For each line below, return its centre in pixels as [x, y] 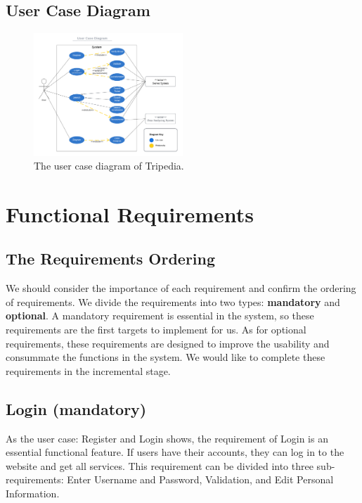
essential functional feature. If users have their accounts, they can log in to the [175, 452]
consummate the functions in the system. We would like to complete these [166, 357]
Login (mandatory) [76, 408]
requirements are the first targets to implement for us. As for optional [156, 330]
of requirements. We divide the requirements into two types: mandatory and [173, 301]
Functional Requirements [130, 214]
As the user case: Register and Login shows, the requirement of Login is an [167, 438]
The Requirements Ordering [111, 259]
